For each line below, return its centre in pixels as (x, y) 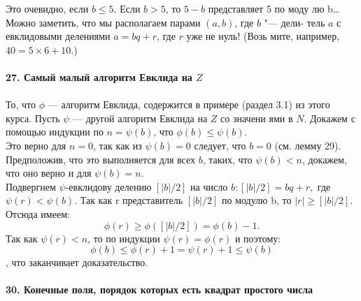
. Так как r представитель (129, 200)
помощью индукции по (55, 132)
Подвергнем (31, 186)
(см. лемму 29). (308, 145)
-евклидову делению (108, 186)
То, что (21, 104)
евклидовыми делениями (58, 36)
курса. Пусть (33, 118)
